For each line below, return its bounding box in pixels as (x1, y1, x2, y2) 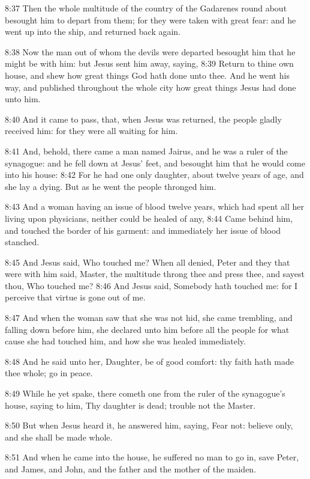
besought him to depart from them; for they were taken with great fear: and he (5, 13, 296, 26)
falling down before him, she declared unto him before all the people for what (5, 323, 290, 335)
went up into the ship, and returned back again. (5, 25, 181, 38)
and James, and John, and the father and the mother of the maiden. (5, 463, 257, 475)
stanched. (5, 236, 40, 248)
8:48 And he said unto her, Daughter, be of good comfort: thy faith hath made (5, 355, 294, 367)
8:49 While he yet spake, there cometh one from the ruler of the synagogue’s (5, 387, 285, 400)
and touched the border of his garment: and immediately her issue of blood (5, 224, 281, 236)
